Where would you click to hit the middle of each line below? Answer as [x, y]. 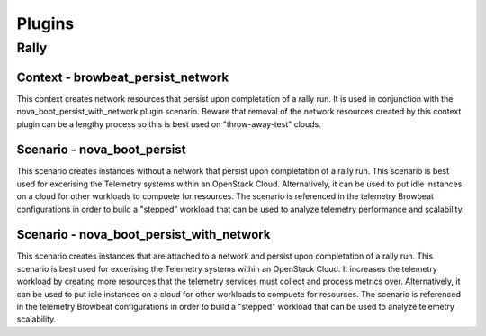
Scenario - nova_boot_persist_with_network [144, 235]
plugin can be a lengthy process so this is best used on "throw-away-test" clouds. [169, 124]
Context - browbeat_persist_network [123, 77]
